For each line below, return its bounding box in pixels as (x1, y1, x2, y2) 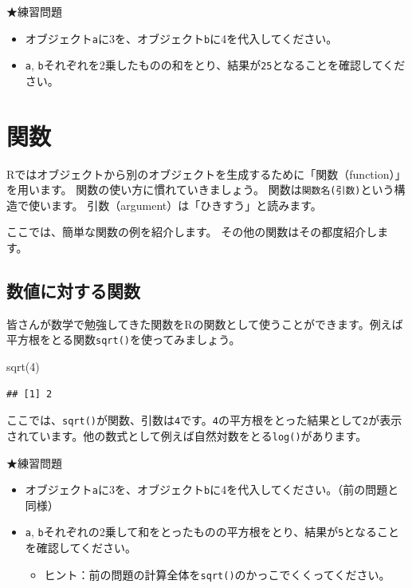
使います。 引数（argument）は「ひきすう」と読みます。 (28, 196, 322, 213)
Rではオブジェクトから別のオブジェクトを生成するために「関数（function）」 (6, 165, 406, 182)
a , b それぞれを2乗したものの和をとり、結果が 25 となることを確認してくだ (25, 57, 406, 73)
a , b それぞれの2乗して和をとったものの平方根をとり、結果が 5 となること (25, 523, 400, 540)
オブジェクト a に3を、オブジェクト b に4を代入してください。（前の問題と (25, 481, 399, 498)
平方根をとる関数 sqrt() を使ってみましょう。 (6, 331, 241, 348)
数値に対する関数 (6, 278, 140, 303)
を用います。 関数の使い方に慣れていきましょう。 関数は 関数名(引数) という (6, 181, 394, 198)
